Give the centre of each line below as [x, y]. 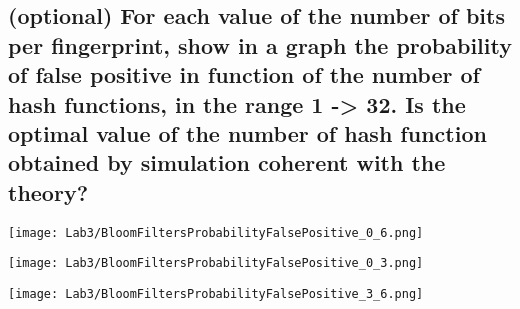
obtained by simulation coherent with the [227, 162]
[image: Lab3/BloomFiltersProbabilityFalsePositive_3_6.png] [216, 293]
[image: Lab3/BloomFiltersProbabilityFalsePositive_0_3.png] [216, 263]
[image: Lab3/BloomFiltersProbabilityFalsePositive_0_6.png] [216, 232]
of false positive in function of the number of [244, 74]
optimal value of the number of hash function [247, 132]
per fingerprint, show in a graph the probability [260, 44]
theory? [48, 191]
